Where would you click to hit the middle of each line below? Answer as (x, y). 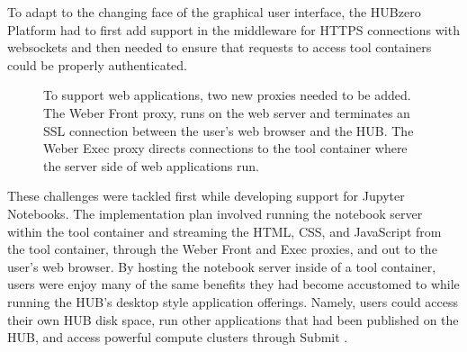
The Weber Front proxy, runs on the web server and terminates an (227, 112)
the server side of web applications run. (151, 165)
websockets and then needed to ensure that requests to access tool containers (220, 47)
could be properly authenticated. (98, 64)
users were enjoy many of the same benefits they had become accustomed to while (233, 284)
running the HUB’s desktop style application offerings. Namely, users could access (233, 301)
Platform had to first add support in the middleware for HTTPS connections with (233, 29)
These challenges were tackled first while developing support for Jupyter (206, 196)
